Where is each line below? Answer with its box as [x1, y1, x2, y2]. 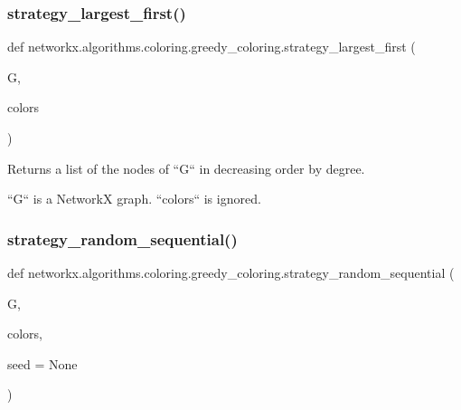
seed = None [7, 354, 78, 373]
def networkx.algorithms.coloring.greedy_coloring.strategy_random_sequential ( [7, 263, 455, 281]
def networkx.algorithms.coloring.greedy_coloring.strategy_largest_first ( [7, 37, 416, 56]
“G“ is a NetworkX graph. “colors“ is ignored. [7, 189, 261, 208]
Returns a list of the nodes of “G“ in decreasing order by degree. [7, 158, 365, 177]
